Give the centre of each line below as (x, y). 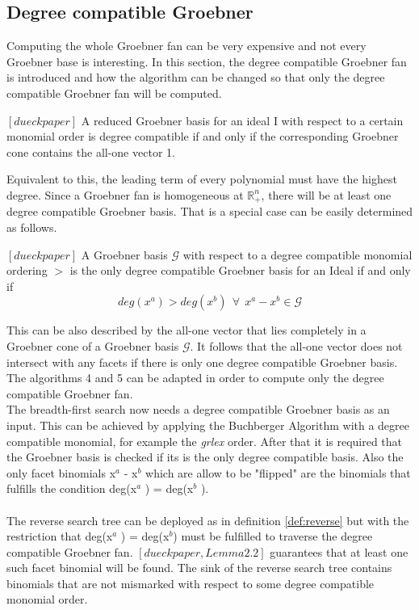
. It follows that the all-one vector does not (296, 345)
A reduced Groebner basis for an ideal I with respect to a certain (242, 120)
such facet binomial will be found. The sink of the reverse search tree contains (199, 568)
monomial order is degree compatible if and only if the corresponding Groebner (203, 136)
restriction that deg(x (60, 536)
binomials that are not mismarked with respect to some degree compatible (191, 583)
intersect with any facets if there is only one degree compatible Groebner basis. (202, 362)
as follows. (32, 227)
